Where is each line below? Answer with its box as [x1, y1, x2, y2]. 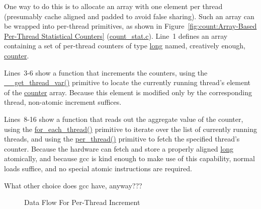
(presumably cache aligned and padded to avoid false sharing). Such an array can [4, 11, 254, 21]
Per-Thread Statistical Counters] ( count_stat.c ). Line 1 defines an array [4, 30, 228, 41]
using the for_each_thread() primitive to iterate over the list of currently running [4, 123, 257, 134]
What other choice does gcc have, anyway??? [4, 180, 142, 190]
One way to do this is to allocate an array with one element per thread [4, 1, 223, 11]
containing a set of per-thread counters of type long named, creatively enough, [4, 40, 245, 51]
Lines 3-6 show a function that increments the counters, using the [4, 67, 208, 78]
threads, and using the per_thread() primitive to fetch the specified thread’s [4, 133, 240, 144]
